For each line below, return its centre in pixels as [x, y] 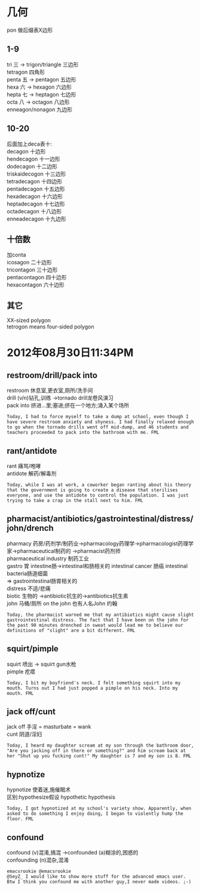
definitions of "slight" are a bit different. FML [71, 630]
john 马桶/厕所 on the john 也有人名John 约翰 [62, 603]
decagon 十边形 [26, 151]
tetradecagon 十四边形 [35, 181]
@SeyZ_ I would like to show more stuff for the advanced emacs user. [96, 877]
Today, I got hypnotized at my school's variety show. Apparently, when [99, 809]
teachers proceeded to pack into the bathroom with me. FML [83, 433]
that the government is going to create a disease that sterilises [93, 490]
